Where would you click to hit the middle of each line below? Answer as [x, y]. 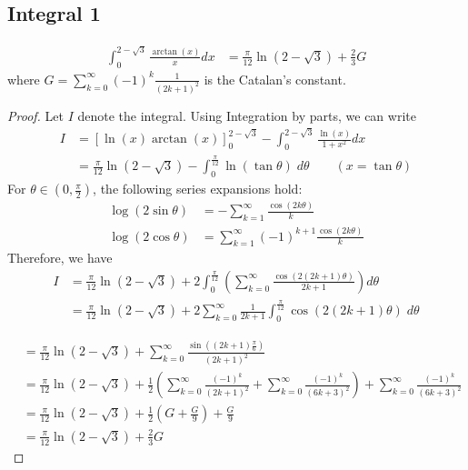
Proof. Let [35, 115]
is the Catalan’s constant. [275, 79]
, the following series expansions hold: [198, 189]
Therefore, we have [60, 258]
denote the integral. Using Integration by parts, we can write [247, 115]
